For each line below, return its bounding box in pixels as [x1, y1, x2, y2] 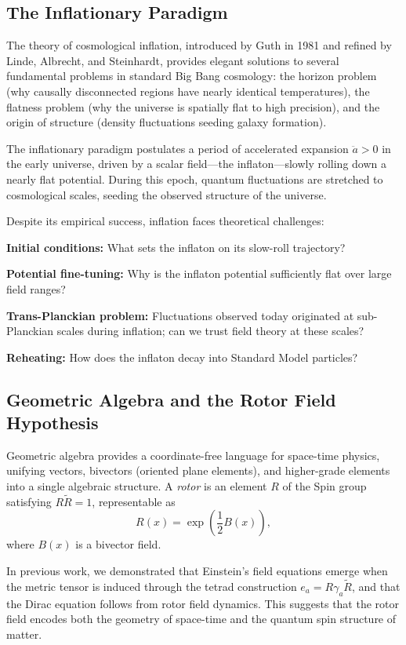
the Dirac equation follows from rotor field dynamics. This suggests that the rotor [6, 595, 400, 611]
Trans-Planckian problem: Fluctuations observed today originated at [6, 307, 354, 323]
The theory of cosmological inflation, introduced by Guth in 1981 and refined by [6, 37, 392, 53]
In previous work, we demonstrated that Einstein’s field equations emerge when [6, 563, 388, 579]
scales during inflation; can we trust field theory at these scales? [56, 322, 364, 339]
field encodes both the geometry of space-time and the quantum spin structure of [6, 610, 397, 627]
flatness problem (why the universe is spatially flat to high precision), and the [6, 98, 380, 115]
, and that [352, 578, 401, 594]
